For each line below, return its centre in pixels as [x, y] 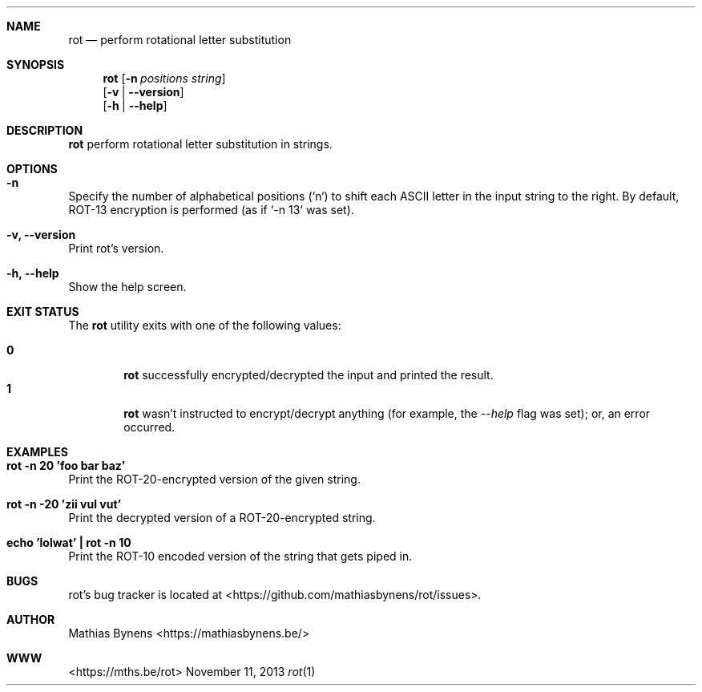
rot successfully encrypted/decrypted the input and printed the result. [309, 375]
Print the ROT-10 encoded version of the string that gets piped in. [240, 556]
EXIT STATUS [43, 312]
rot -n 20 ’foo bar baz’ [66, 465]
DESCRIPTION [45, 130]
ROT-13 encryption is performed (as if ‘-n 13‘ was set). [211, 210]
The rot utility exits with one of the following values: [205, 325]
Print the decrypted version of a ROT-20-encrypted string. [222, 518]
